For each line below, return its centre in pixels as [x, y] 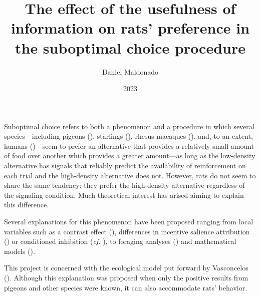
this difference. [27, 205]
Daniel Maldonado [130, 71]
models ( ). [20, 251]
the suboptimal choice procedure [130, 47]
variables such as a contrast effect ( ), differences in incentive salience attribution [127, 231]
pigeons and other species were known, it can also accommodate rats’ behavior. [126, 287]
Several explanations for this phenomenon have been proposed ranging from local [129, 222]
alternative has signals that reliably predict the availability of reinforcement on [125, 166]
